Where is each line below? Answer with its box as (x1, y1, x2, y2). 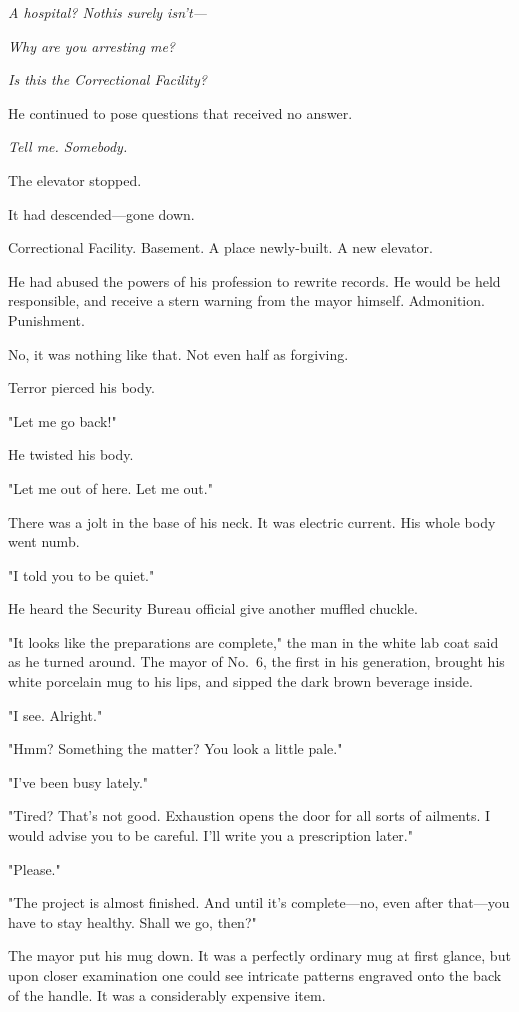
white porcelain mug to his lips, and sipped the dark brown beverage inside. (8, 671, 473, 692)
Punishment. (8, 309, 85, 330)
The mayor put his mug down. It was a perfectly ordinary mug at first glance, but (8, 945, 511, 966)
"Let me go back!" (8, 410, 117, 431)
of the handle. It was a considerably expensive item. (8, 984, 326, 1005)
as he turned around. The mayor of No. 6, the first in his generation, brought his (8, 651, 505, 672)
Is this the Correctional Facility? (8, 69, 207, 90)
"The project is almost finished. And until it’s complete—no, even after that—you (8, 892, 510, 913)
